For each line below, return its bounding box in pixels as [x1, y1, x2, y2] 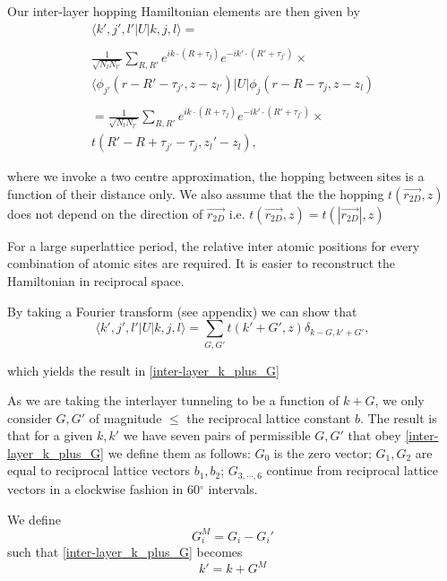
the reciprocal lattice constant [186, 408, 351, 427]
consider [7, 408, 52, 427]
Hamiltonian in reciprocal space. [7, 271, 185, 290]
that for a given [7, 426, 93, 445]
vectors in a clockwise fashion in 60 [7, 479, 200, 498]
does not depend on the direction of [7, 204, 203, 222]
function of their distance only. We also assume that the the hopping [7, 184, 384, 203]
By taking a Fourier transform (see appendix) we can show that [7, 301, 357, 320]
